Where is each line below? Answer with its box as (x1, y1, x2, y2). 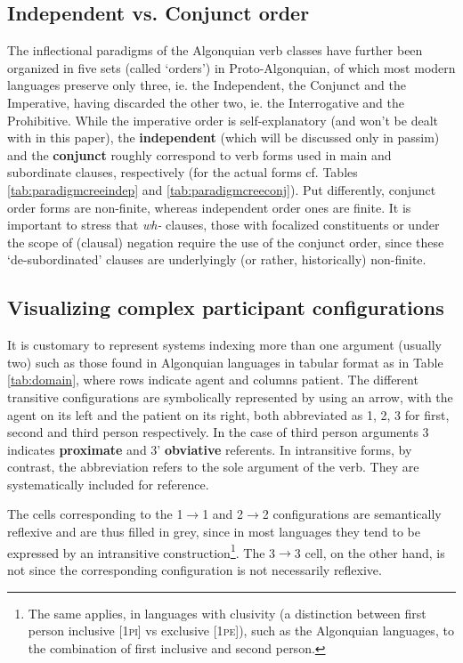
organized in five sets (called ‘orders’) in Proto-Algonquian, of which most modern (7, 58, 456, 77)
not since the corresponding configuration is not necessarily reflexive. (7, 560, 382, 578)
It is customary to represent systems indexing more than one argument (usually (7, 336, 442, 354)
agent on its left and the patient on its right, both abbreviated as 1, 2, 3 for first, (7, 405, 450, 424)
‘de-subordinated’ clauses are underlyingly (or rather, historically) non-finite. (7, 250, 426, 269)
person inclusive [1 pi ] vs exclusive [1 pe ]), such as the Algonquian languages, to (28, 621, 454, 640)
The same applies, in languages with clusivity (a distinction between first (28, 603, 426, 622)
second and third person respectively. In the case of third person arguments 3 (7, 423, 429, 441)
